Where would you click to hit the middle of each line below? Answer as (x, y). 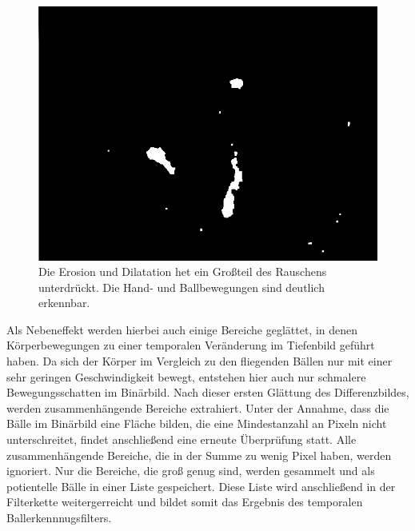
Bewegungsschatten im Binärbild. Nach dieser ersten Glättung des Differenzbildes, (208, 392)
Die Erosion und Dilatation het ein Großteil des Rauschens (183, 271)
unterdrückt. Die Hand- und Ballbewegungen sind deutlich (182, 287)
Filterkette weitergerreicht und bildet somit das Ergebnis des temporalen (185, 502)
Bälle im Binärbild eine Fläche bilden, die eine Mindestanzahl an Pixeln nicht (197, 423)
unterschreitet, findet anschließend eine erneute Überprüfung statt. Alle (182, 439)
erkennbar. (64, 303)
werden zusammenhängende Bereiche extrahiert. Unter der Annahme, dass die (198, 407)
